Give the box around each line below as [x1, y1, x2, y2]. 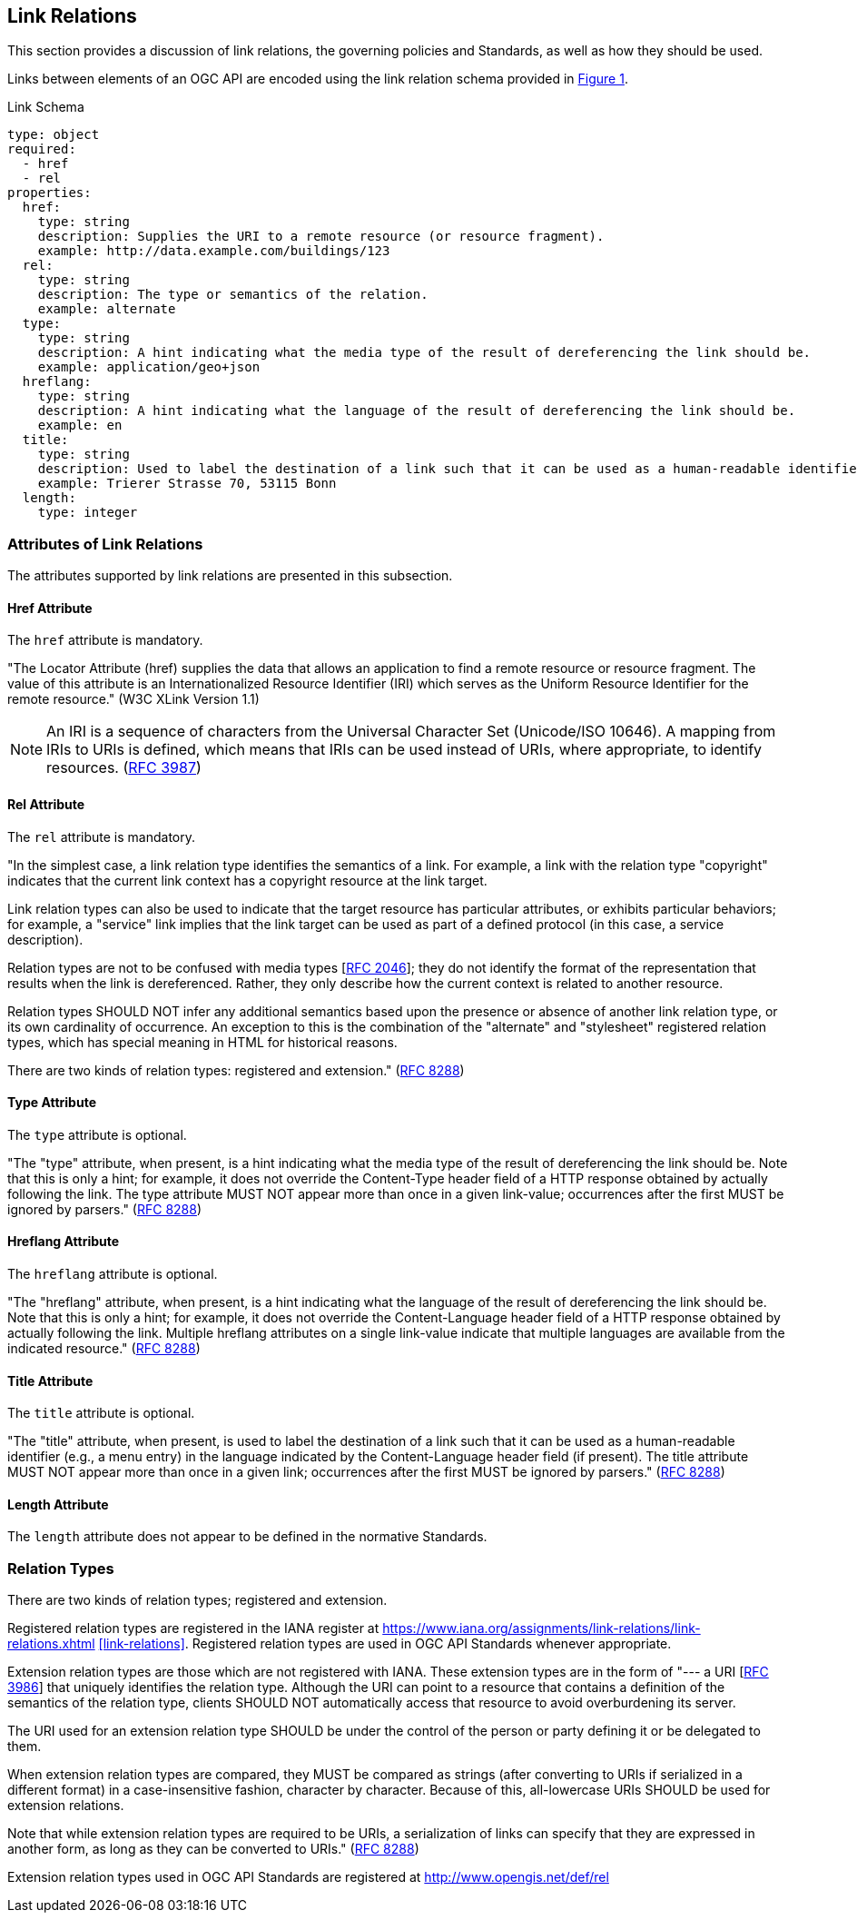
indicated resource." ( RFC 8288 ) [7, 1341, 201, 1357]
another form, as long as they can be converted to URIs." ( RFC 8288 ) [7, 1841, 419, 1857]
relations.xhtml [7, 1636, 95, 1652]
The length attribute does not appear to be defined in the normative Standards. [7, 1529, 488, 1545]
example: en [37, 418, 123, 433]
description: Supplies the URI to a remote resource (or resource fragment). [37, 229, 605, 244]
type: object [7, 127, 100, 143]
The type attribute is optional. [7, 1126, 187, 1143]
